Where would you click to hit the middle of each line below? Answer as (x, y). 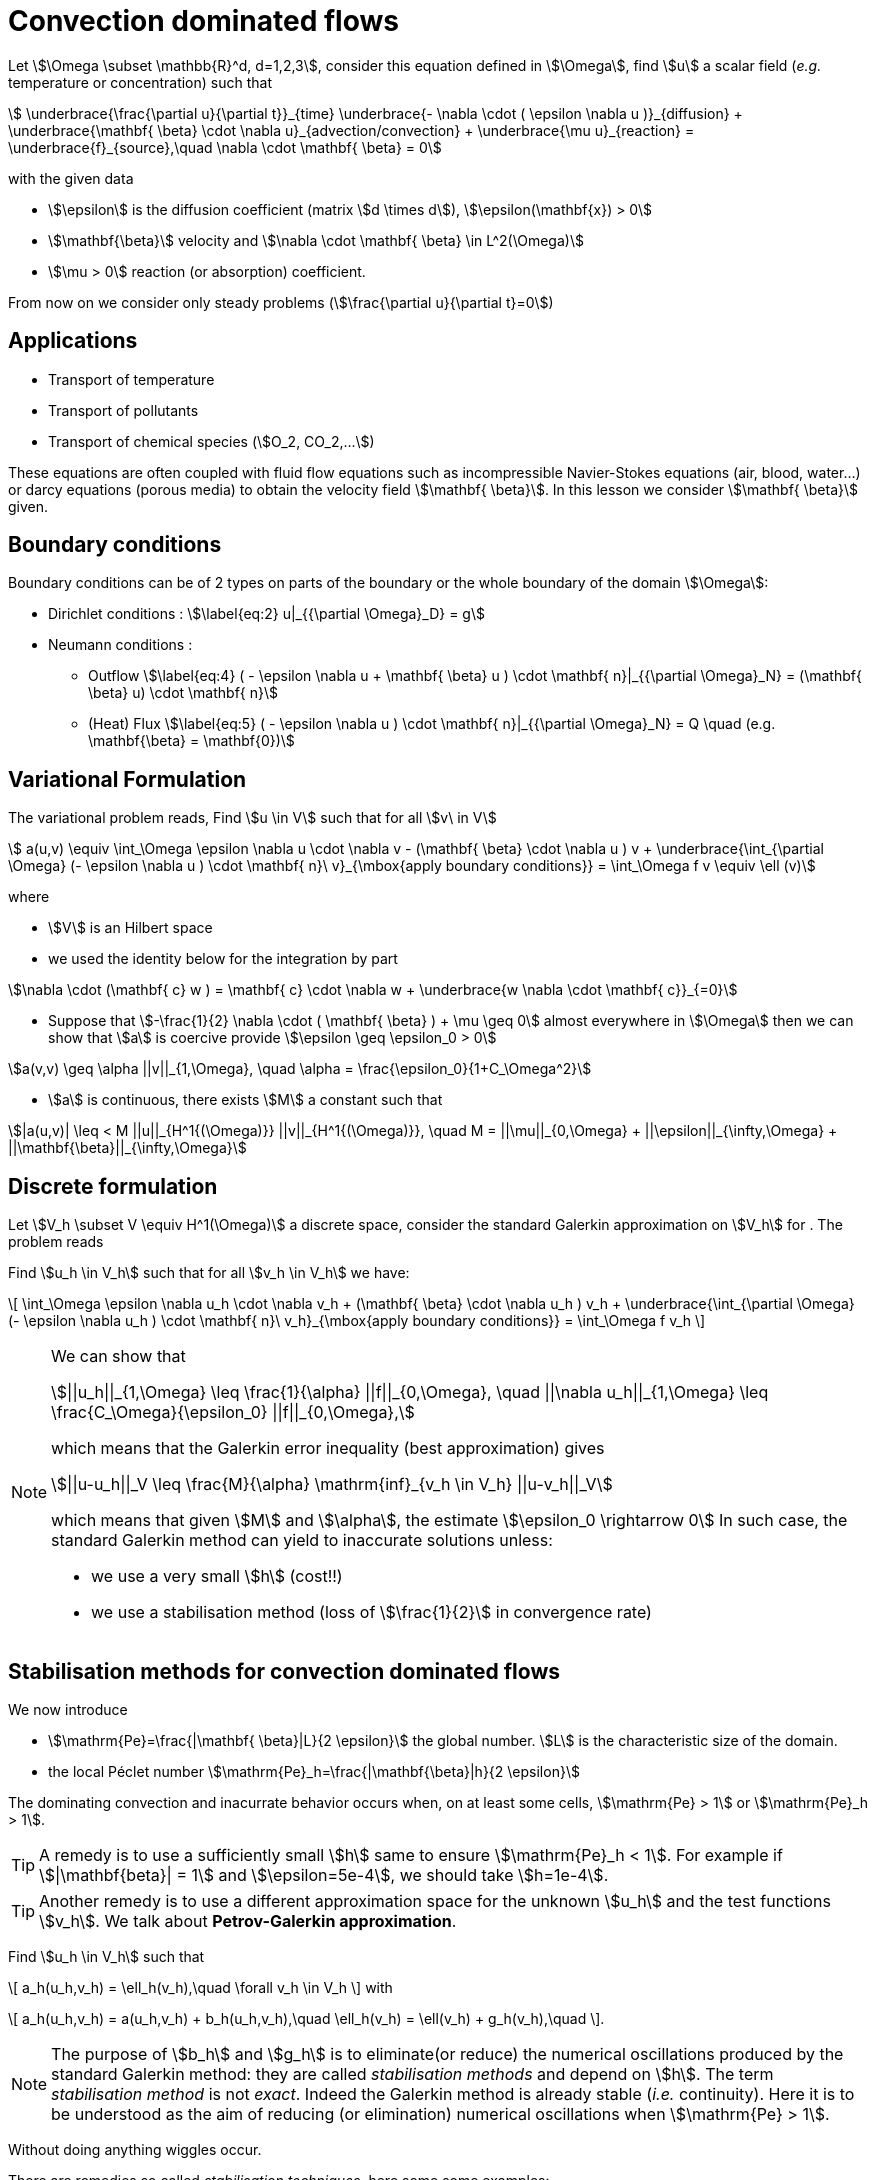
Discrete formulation (113, 1186)
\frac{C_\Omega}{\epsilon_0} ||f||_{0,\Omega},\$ (233, 1412)
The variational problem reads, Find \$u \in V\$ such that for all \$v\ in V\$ (252, 818)
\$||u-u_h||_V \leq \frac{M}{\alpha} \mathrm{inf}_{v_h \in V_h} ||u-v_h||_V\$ (332, 1484)
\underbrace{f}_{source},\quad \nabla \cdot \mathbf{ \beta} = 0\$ (225, 147)
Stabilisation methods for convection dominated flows (284, 1671)
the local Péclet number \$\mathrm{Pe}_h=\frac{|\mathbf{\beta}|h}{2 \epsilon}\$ (314, 1771)
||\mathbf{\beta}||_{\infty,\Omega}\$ (127, 1148)
